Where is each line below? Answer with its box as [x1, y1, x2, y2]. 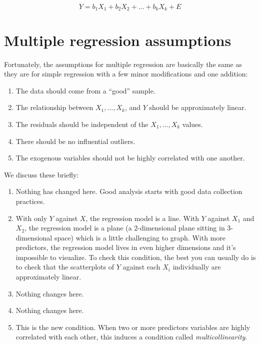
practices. [15, 195, 45, 206]
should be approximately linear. [149, 102, 246, 112]
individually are [172, 261, 221, 272]
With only [15, 212, 47, 223]
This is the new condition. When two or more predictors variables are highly [15, 321, 250, 332]
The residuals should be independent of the [15, 118, 148, 129]
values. [182, 118, 203, 129]
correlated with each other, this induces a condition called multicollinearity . [15, 331, 247, 342]
